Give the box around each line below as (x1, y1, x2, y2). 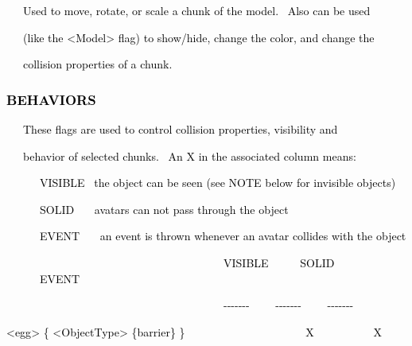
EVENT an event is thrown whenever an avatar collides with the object (39, 227, 406, 244)
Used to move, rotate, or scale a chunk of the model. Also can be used (22, 2, 371, 18)
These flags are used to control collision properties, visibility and (22, 121, 338, 137)
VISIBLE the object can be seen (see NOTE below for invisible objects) (39, 174, 396, 191)
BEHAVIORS (6, 89, 96, 109)
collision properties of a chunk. (22, 56, 173, 72)
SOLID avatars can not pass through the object (39, 200, 289, 217)
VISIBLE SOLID (223, 254, 335, 270)
